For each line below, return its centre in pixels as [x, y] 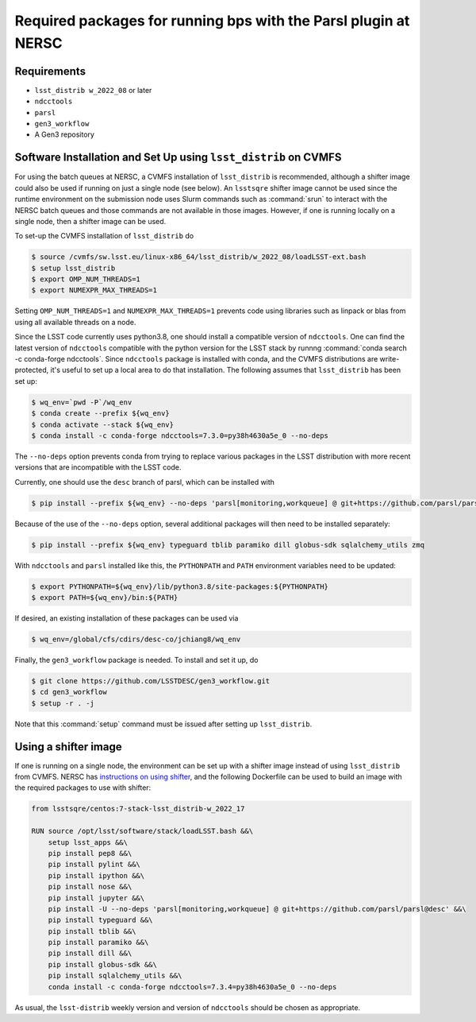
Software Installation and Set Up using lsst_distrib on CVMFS [178, 158]
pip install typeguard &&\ [101, 920]
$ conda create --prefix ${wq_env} [100, 414]
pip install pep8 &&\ [90, 853]
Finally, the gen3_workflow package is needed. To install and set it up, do [136, 660]
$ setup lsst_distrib [73, 268]
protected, [32, 370]
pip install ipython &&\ [96, 875]
